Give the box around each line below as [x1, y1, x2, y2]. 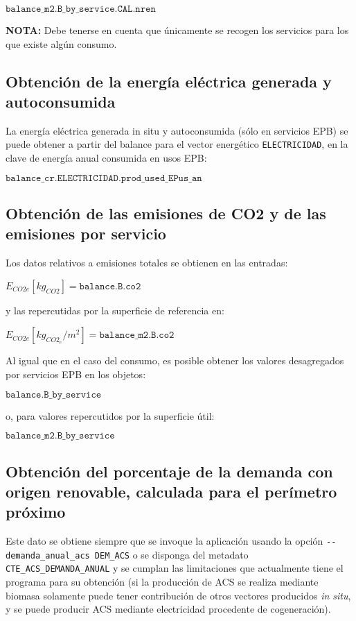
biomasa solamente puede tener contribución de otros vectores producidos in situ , [6, 588, 351, 602]
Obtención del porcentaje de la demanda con [6, 460, 333, 482]
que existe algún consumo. [6, 36, 117, 51]
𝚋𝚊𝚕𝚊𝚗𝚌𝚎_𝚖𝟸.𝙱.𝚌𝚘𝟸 [99, 330, 175, 341]
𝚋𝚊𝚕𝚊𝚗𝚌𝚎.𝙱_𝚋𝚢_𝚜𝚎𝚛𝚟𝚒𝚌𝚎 [6, 389, 102, 400]
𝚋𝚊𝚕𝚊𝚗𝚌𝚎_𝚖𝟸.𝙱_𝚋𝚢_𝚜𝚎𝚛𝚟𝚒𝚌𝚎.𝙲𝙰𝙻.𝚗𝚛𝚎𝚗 [6, 4, 156, 14]
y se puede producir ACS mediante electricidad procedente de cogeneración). [6, 602, 331, 616]
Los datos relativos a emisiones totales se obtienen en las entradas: [6, 255, 288, 270]
